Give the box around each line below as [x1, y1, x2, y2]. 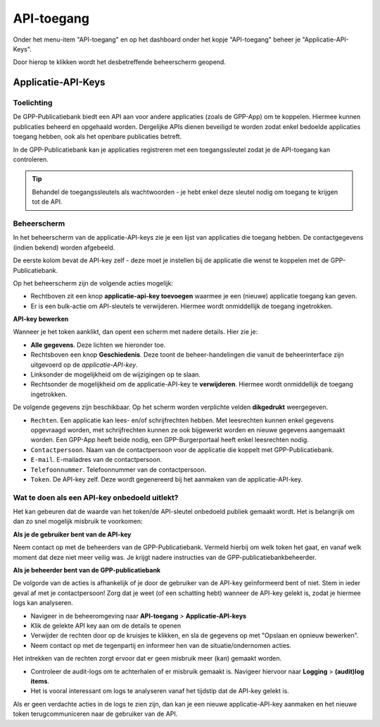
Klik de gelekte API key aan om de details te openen [30, 621, 182, 630]
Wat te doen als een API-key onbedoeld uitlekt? [13, 492, 179, 502]
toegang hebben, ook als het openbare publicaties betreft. [13, 133, 182, 141]
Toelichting [13, 98, 53, 108]
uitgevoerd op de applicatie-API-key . [30, 360, 138, 369]
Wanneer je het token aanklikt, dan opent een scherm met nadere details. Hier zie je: [13, 328, 258, 336]
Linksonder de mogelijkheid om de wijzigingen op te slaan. [30, 370, 201, 379]
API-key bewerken [13, 314, 69, 324]
